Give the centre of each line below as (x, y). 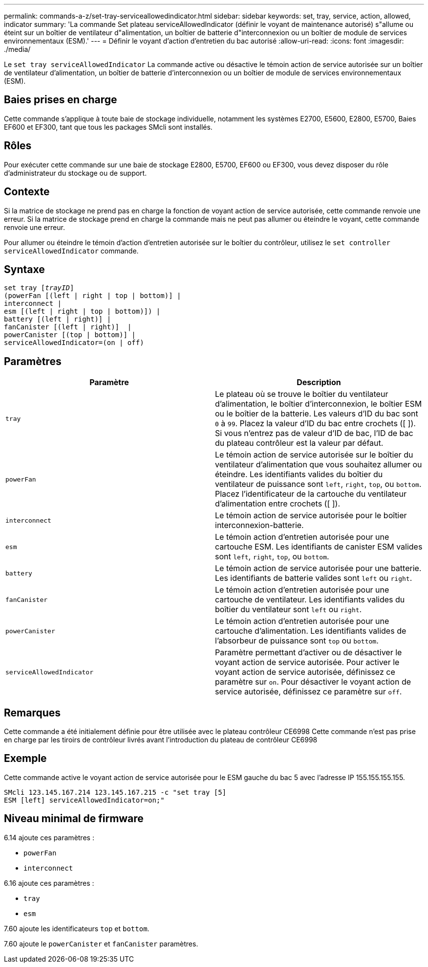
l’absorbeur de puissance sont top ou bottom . (297, 641)
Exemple (25, 759)
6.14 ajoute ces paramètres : (49, 837)
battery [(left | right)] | (58, 319)
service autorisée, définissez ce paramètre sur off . (309, 692)
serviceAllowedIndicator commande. (71, 251)
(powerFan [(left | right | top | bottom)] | (93, 296)
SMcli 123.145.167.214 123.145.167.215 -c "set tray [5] (115, 792)
